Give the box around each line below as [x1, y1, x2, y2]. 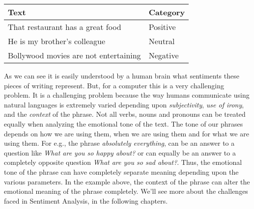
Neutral [148, 35, 175, 47]
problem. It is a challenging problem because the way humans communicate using [4, 90, 250, 100]
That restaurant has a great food [8, 21, 121, 32]
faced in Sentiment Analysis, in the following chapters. [4, 195, 168, 206]
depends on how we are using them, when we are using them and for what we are [4, 128, 249, 138]
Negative [148, 50, 179, 61]
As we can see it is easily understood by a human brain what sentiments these [4, 71, 239, 80]
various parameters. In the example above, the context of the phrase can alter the [4, 176, 250, 186]
